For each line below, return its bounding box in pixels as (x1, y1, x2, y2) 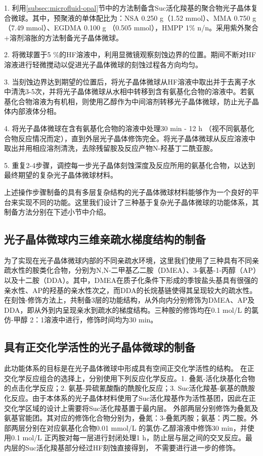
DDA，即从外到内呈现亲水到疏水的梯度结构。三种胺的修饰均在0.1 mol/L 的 (4, 304, 252, 315)
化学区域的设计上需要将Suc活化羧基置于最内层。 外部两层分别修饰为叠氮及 (11, 402, 258, 413)
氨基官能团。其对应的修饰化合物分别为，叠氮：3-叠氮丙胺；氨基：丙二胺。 (4, 412, 251, 423)
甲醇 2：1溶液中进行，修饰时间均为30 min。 (13, 314, 158, 325)
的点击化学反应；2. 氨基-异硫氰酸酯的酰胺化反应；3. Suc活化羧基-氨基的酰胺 (4, 383, 255, 393)
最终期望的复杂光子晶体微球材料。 (4, 170, 117, 180)
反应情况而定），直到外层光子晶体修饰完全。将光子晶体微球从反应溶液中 (18, 133, 255, 143)
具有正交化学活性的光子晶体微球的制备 (4, 339, 195, 355)
